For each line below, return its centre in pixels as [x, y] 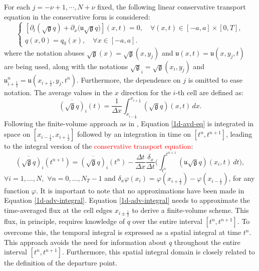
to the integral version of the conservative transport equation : [99, 146]
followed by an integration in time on [134, 134]
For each [17, 7]
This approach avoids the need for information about [85, 242]
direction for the [146, 92]
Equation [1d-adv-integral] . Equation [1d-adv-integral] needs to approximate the [127, 200]
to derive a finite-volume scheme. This [190, 210]
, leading [239, 134]
